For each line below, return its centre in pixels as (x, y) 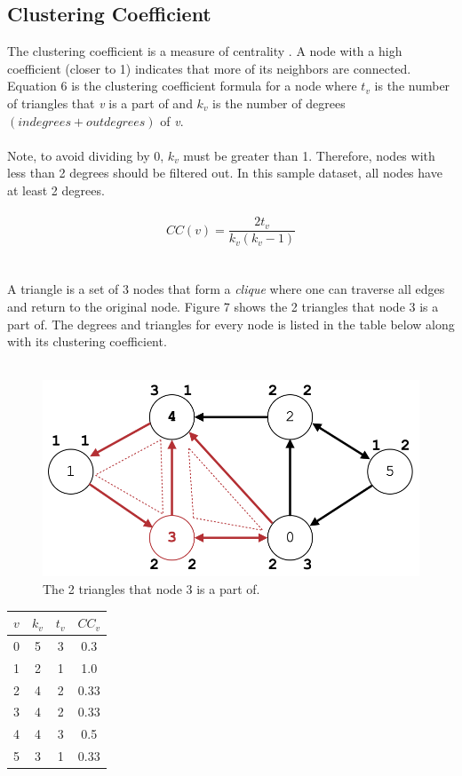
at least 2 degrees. (56, 190)
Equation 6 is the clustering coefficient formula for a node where (182, 86)
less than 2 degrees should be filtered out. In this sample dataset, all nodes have (225, 173)
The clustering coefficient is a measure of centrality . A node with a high (205, 51)
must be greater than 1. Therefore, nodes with (309, 155)
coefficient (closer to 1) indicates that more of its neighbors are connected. (209, 68)
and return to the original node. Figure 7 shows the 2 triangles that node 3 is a (223, 306)
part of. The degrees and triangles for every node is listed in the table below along (231, 324)
